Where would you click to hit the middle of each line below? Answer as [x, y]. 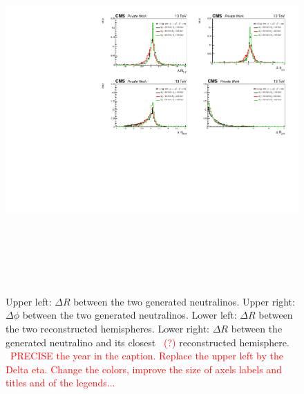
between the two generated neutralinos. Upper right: [184, 301]
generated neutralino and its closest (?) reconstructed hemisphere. [148, 342]
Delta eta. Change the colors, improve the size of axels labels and [144, 369]
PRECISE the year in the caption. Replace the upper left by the [147, 356]
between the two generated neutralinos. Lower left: [130, 315]
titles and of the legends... [60, 383]
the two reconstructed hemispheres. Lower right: [107, 328]
